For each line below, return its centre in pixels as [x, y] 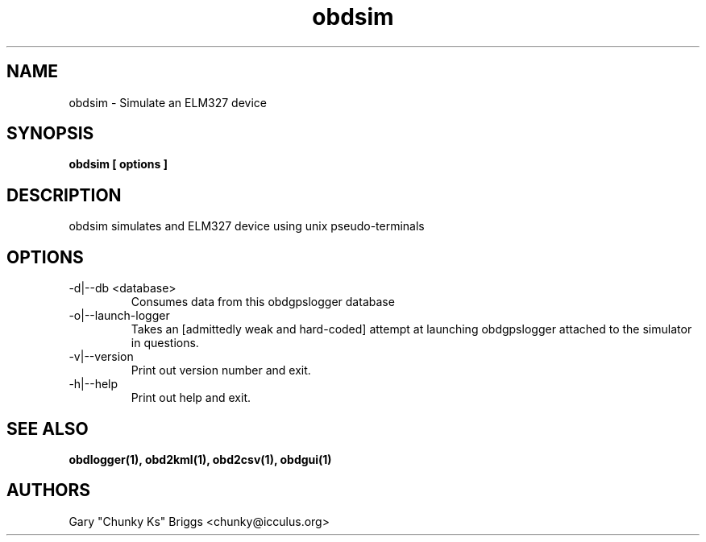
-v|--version [101, 357]
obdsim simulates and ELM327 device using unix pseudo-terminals [247, 226]
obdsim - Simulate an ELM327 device [168, 102]
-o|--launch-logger [119, 316]
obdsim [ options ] [118, 164]
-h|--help [93, 384]
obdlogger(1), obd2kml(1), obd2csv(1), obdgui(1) [200, 459]
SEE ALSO [48, 428]
